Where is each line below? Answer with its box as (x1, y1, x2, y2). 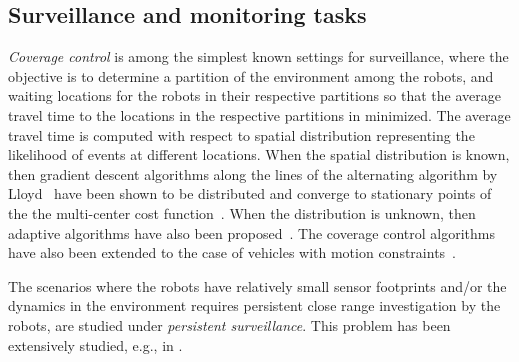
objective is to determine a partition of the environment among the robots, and (8, 65, 494, 86)
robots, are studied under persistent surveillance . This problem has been (8, 314, 451, 335)
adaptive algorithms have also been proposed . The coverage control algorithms (8, 222, 495, 243)
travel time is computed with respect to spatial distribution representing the (8, 124, 475, 145)
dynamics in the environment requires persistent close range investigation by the (8, 295, 501, 316)
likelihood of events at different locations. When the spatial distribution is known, (8, 144, 510, 165)
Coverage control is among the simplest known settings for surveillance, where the (8, 46, 509, 67)
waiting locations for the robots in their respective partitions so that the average (8, 85, 501, 106)
